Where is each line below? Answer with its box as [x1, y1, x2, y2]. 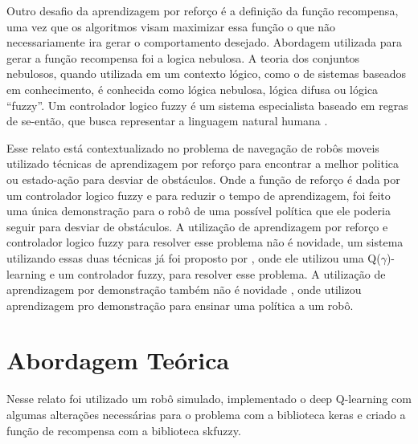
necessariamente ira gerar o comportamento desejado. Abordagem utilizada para [6, 34, 403, 51]
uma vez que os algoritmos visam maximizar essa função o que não [6, 18, 336, 35]
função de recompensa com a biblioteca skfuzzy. [6, 422, 241, 438]
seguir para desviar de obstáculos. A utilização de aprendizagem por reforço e [6, 218, 388, 234]
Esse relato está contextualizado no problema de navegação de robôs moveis [6, 139, 379, 156]
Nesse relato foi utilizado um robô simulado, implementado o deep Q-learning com [6, 390, 412, 407]
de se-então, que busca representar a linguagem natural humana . [6, 112, 328, 129]
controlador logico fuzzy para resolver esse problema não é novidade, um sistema [6, 234, 404, 251]
